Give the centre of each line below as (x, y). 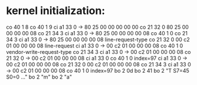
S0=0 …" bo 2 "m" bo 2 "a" (39, 77)
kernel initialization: (56, 11)
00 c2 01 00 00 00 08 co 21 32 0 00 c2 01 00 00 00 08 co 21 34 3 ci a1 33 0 (98, 64)
